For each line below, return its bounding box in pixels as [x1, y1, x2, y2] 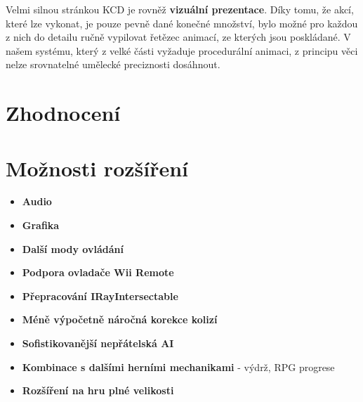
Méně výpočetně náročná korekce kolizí [22, 312, 218, 327]
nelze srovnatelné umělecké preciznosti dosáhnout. [6, 57, 220, 72]
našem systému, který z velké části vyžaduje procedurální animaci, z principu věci [6, 43, 358, 58]
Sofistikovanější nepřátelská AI [22, 336, 174, 351]
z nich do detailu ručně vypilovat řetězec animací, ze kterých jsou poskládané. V [6, 30, 351, 44]
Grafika [22, 218, 60, 233]
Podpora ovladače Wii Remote [22, 265, 174, 280]
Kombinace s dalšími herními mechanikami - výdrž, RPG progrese [22, 359, 335, 374]
